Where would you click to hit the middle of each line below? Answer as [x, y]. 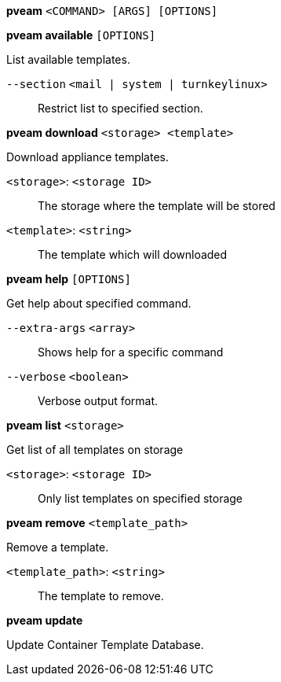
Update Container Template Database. [105, 645]
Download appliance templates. [88, 157]
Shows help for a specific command [131, 352]
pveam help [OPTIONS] [69, 279]
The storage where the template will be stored [157, 206]
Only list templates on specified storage [140, 498]
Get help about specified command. [99, 303]
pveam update [45, 620]
